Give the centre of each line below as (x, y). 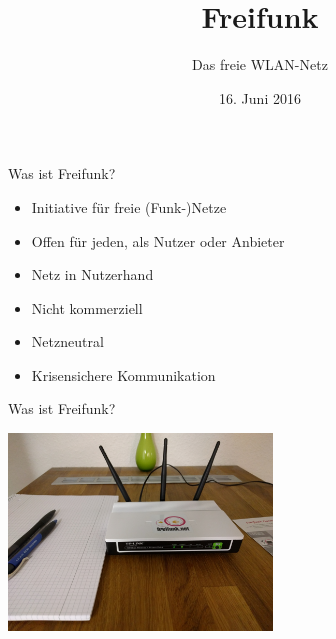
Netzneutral (67, 341)
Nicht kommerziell (87, 307)
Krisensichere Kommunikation (123, 374)
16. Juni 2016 (260, 97)
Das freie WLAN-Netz (260, 64)
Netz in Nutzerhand (92, 274)
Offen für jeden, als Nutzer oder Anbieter (158, 240)
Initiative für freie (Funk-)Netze (129, 206)
